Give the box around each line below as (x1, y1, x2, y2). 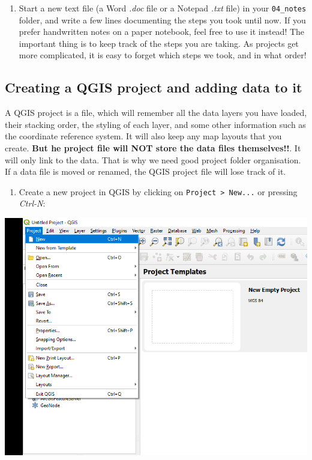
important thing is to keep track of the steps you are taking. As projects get (19, 37, 299, 49)
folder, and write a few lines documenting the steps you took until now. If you (19, 13, 306, 26)
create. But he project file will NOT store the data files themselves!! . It (5, 142, 301, 154)
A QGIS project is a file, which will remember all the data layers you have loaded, (5, 106, 307, 119)
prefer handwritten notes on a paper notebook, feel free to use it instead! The (19, 25, 305, 38)
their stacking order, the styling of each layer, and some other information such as (5, 118, 306, 130)
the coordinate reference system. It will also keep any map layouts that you (5, 130, 282, 142)
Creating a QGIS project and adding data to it (5, 78, 302, 97)
